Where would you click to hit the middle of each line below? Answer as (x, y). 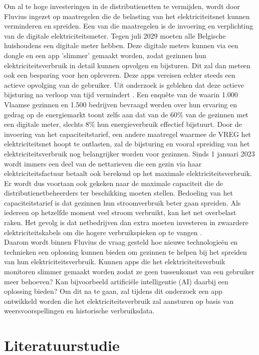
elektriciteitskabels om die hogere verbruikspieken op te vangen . (103, 232)
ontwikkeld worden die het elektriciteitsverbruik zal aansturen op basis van (119, 301)
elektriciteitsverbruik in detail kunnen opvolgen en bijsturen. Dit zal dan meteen (127, 65)
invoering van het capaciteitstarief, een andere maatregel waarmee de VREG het (128, 134)
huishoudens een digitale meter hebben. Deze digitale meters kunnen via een (121, 45)
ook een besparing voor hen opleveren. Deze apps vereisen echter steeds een (120, 75)
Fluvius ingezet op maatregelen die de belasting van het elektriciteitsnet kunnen (127, 16)
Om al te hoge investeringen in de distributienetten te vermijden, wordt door (122, 6)
